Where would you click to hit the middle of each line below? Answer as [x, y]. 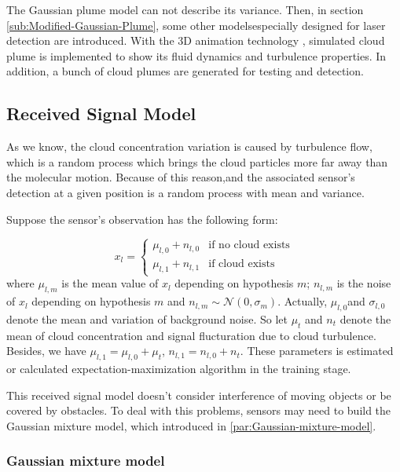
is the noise [364, 283]
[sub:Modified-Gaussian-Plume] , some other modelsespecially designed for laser [196, 25]
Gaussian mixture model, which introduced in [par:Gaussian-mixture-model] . [191, 425]
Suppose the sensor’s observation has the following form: [142, 219]
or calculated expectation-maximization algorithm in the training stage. [179, 369]
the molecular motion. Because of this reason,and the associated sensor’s [181, 177]
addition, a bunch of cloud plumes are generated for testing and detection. [185, 71]
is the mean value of [110, 283]
